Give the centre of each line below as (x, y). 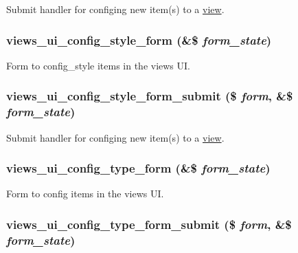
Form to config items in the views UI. (85, 194)
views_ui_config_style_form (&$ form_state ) (139, 40)
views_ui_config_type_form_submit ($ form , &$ (149, 224)
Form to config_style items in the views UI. (98, 65)
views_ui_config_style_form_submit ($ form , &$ (150, 96)
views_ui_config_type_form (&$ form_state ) (138, 168)
